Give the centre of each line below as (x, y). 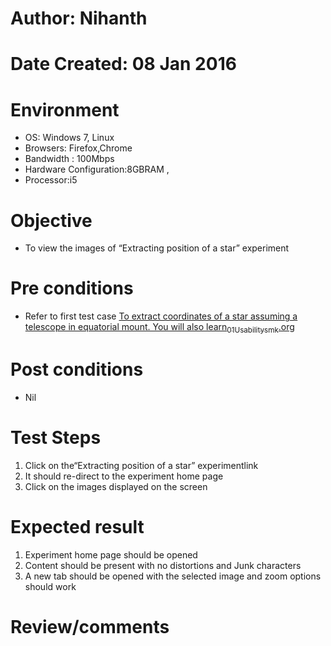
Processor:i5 (51, 180)
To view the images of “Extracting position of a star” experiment (157, 248)
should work (50, 586)
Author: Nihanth (79, 18)
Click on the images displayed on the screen (116, 486)
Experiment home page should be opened (111, 554)
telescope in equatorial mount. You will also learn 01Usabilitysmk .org (159, 328)
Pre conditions (72, 288)
